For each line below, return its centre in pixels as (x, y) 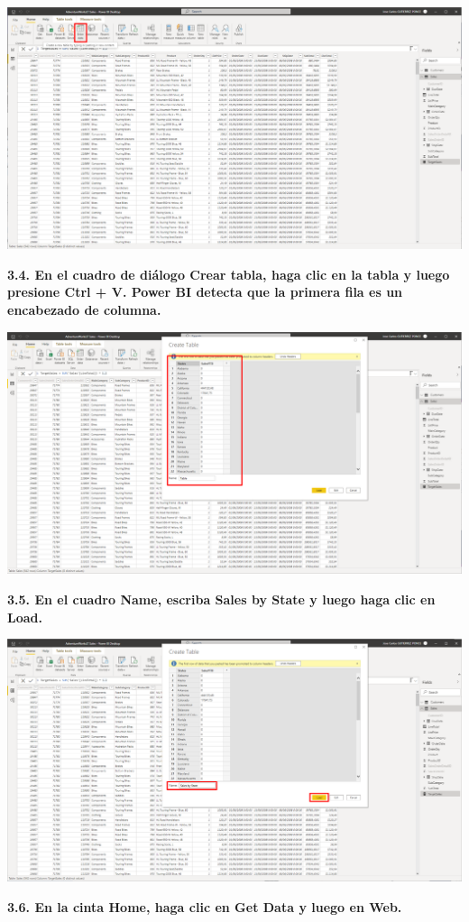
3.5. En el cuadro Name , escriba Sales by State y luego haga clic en (221, 599)
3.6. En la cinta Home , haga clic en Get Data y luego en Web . (205, 906)
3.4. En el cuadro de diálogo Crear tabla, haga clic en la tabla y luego (229, 274)
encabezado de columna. (84, 310)
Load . (25, 617)
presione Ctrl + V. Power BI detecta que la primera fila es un (205, 292)
